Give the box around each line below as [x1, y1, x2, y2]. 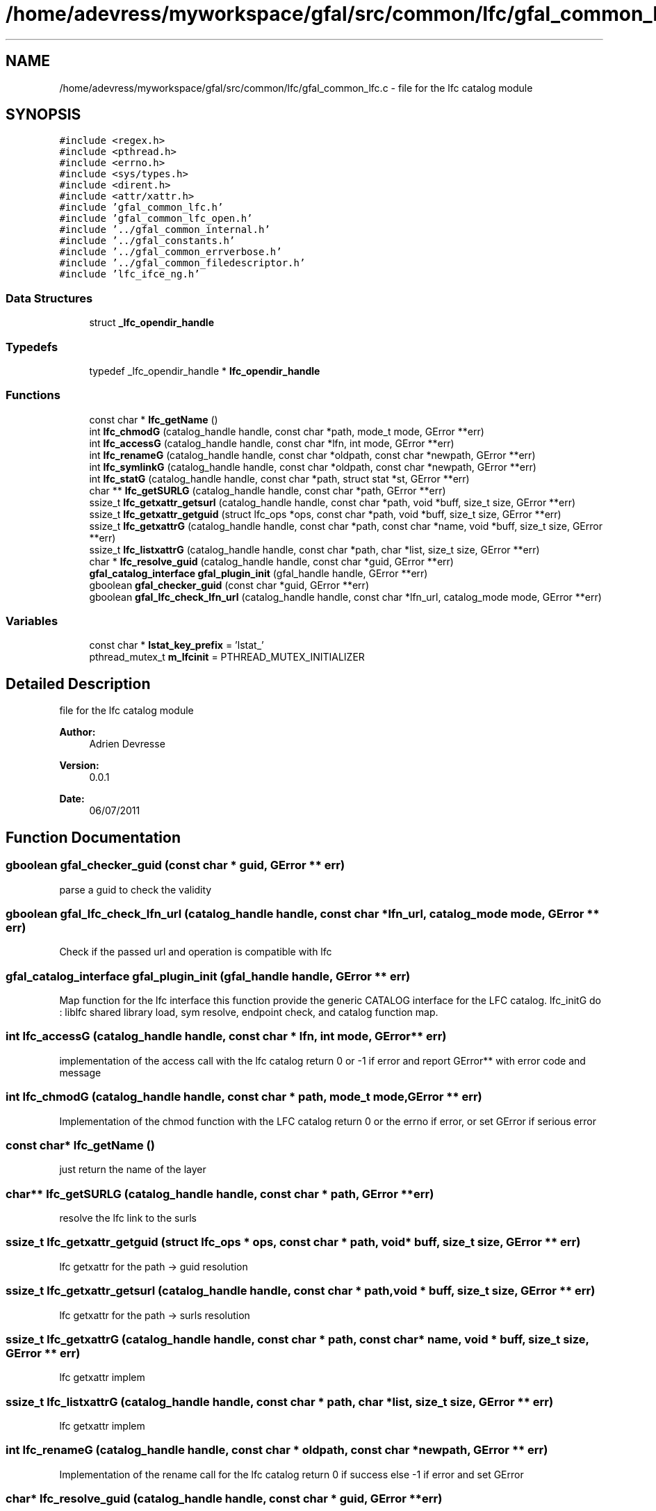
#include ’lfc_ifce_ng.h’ [59, 268, 200, 280]
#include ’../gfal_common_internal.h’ [59, 224, 270, 236]
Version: [59, 759, 99, 772]
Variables [6, 614, 58, 629]
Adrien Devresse [89, 738, 165, 750]
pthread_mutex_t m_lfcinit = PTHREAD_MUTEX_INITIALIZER [89, 651, 365, 663]
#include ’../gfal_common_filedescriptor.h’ [59, 257, 306, 269]
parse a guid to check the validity [59, 883, 212, 896]
